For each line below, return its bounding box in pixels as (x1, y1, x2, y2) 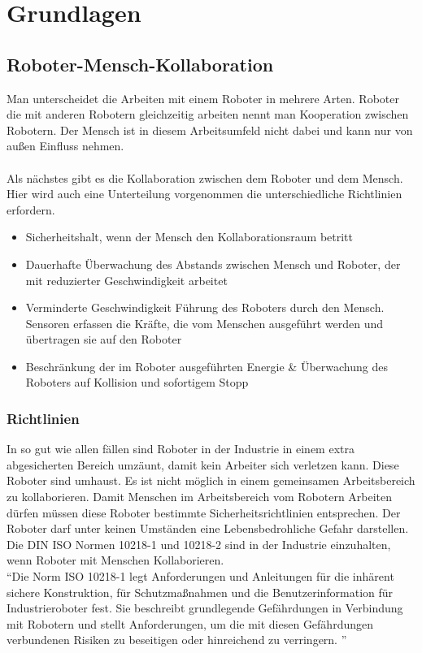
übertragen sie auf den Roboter (25, 331, 182, 348)
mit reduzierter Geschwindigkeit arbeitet (25, 271, 228, 288)
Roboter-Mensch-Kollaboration (7, 51, 274, 76)
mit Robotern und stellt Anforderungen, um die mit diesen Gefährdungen (7, 615, 373, 632)
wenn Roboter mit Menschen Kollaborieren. (7, 551, 224, 569)
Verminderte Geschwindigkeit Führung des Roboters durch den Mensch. (25, 299, 385, 316)
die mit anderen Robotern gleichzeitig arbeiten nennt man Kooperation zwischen (7, 106, 409, 123)
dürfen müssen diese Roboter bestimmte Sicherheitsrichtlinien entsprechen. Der (7, 504, 401, 521)
